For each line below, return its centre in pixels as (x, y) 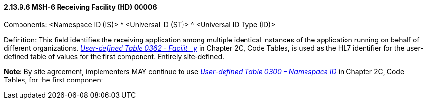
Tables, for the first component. (55, 80)
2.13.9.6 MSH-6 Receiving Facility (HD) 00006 (81, 7)
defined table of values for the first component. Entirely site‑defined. (114, 56)
